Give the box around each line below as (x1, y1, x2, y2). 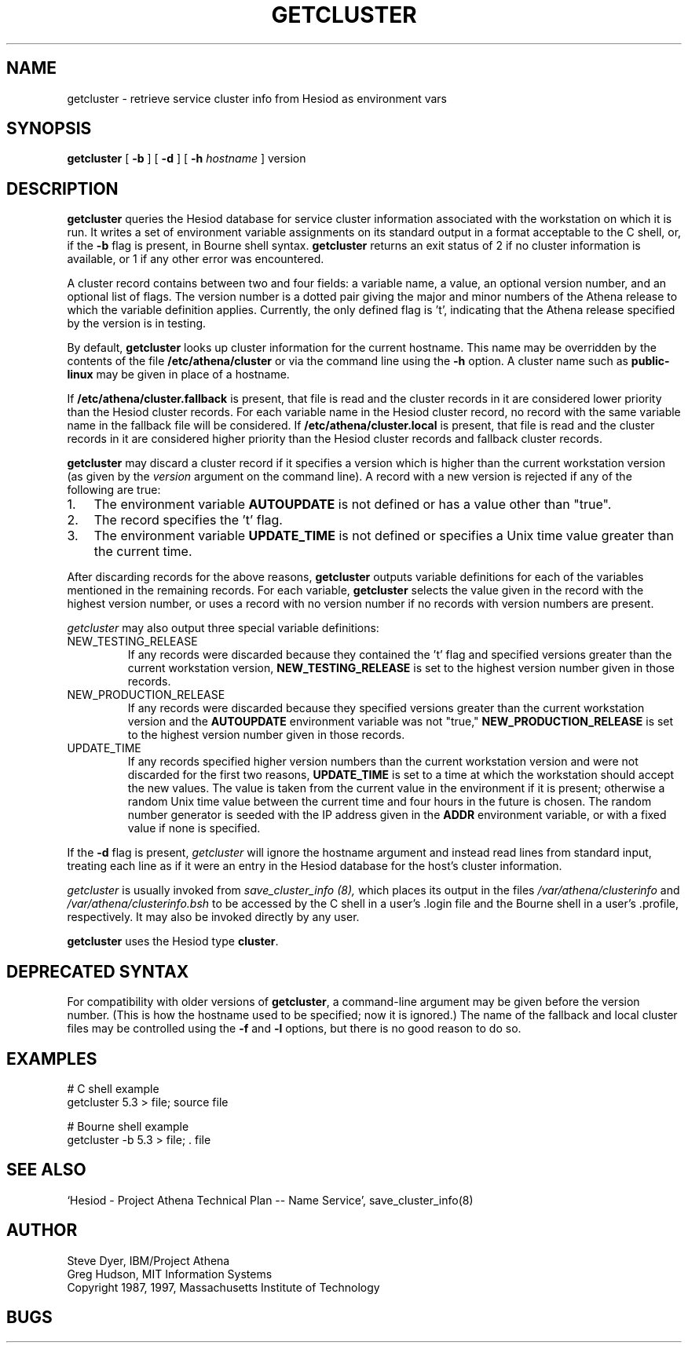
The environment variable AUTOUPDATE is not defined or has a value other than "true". (93, 496, 612, 513)
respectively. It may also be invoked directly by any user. (67, 910, 360, 924)
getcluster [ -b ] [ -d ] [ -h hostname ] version (67, 152, 306, 166)
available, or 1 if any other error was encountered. (67, 252, 324, 266)
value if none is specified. (127, 821, 261, 835)
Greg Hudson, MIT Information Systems (67, 1267, 273, 1281)
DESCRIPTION (6, 178, 119, 199)
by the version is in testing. (67, 316, 207, 331)
